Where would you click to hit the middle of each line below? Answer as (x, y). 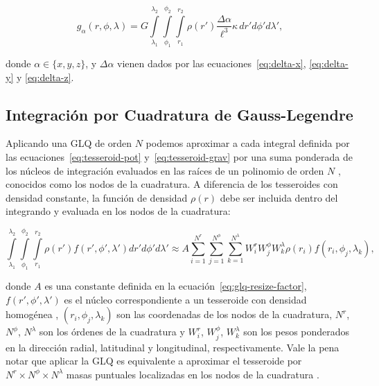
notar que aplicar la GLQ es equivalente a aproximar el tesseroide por (154, 361)
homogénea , (32, 314)
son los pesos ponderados (297, 332)
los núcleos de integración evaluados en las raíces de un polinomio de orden (165, 170)
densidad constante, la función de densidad (97, 197)
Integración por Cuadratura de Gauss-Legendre (179, 114)
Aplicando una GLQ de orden (69, 143)
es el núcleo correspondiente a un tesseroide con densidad (185, 299)
